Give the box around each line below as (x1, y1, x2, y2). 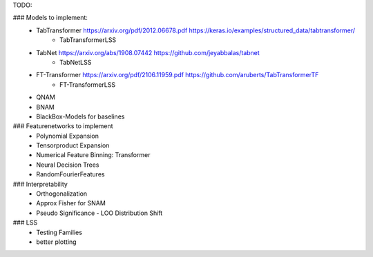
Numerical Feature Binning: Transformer (36, 151, 151, 159)
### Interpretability (12, 180, 68, 188)
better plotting (36, 238, 77, 246)
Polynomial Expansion (36, 132, 99, 140)
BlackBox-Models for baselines (36, 112, 125, 121)
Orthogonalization (36, 189, 88, 198)
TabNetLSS (59, 58, 92, 66)
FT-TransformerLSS (59, 80, 116, 89)
